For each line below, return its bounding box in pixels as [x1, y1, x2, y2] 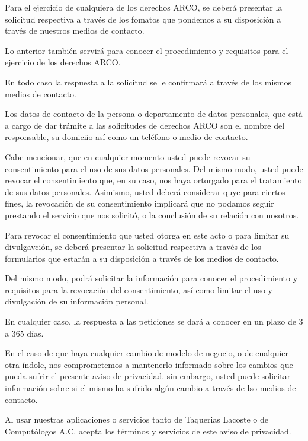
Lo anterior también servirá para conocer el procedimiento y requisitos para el [5, 44, 288, 56]
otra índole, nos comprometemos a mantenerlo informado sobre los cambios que [5, 358, 293, 370]
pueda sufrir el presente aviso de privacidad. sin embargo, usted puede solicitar [5, 370, 291, 382]
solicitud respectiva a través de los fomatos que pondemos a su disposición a [5, 12, 281, 25]
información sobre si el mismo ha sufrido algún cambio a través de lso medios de [5, 382, 296, 394]
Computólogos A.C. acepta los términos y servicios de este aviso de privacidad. [5, 424, 291, 437]
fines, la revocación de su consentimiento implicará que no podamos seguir [5, 197, 274, 210]
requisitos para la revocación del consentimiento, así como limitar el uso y [5, 283, 273, 296]
